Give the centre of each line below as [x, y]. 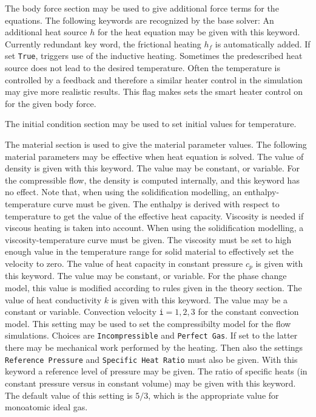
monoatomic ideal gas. [46, 407]
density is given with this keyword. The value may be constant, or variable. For [152, 168]
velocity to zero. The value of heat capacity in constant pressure [124, 263]
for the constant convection [248, 312]
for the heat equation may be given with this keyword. [199, 32]
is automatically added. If [263, 43]
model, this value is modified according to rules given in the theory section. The [153, 287]
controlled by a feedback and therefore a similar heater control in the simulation [154, 79]
